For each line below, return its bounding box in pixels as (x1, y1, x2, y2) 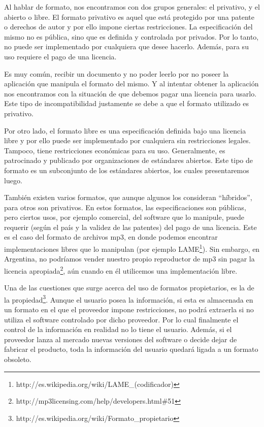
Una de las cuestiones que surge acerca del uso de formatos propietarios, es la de (4, 282, 254, 293)
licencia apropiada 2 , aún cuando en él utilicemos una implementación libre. (4, 264, 238, 276)
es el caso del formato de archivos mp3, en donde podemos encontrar (4, 232, 218, 242)
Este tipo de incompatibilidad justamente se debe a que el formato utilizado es (4, 98, 249, 109)
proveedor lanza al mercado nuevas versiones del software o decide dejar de (4, 334, 237, 344)
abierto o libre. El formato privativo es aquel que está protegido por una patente (4, 11, 254, 22)
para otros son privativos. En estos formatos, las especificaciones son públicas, (4, 202, 246, 212)
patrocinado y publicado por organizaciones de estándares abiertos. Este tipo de (4, 155, 253, 166)
